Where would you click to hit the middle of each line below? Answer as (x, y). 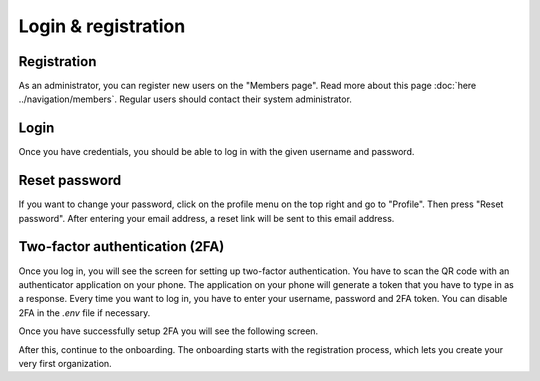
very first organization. (65, 363)
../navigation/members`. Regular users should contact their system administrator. (185, 99)
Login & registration (102, 26)
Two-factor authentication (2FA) (121, 246)
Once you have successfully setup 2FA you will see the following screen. (168, 331)
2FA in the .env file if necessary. (84, 312)
